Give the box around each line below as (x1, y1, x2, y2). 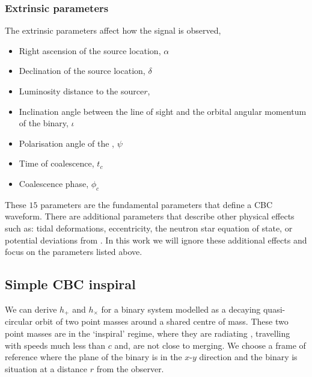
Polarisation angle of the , (19, 136, 115, 149)
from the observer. (96, 362, 164, 375)
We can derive (5, 302, 57, 315)
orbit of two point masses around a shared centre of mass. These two (35, 315, 289, 328)
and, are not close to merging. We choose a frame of (114, 339, 306, 351)
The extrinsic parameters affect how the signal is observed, (5, 24, 221, 37)
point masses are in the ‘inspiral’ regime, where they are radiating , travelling (5, 326, 290, 339)
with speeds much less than (5, 339, 106, 351)
